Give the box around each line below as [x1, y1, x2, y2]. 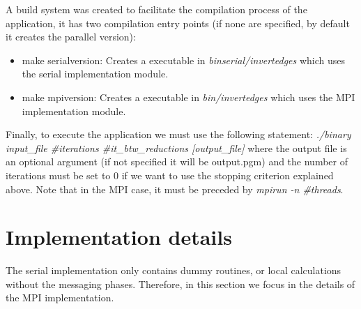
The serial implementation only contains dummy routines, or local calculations [6, 263, 341, 278]
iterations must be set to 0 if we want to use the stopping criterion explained [6, 167, 334, 182]
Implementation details [6, 223, 232, 251]
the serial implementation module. [22, 66, 169, 81]
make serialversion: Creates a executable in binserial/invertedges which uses [22, 52, 345, 67]
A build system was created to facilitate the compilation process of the [6, 2, 307, 16]
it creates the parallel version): [6, 29, 136, 44]
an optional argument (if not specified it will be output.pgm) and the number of [6, 154, 348, 169]
